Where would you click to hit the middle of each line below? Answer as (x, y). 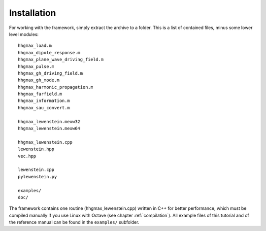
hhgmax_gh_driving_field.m (50, 73)
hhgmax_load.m (35, 46)
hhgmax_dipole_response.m (49, 52)
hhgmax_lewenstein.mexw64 (49, 129)
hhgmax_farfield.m (40, 94)
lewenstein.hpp (36, 149)
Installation (33, 13)
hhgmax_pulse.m (36, 66)
